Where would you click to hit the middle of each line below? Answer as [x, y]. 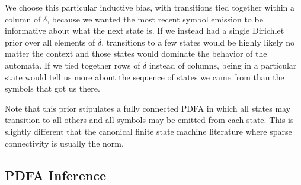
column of [23, 19]
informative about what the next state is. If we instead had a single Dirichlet [145, 30]
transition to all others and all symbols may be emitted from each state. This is [149, 120]
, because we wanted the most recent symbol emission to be [155, 19]
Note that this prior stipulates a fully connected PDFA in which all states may [148, 108]
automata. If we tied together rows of [73, 65]
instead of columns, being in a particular [223, 65]
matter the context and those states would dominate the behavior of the [136, 53]
